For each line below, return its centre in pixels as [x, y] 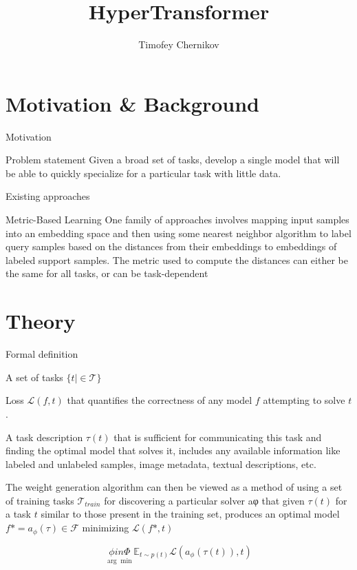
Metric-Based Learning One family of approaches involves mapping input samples [177, 220]
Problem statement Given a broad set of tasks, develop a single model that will [173, 160]
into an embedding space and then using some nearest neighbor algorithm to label [178, 233]
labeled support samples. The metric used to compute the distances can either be [177, 259]
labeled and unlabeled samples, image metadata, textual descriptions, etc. [161, 464]
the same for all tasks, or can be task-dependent [107, 273]
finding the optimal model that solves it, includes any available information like [173, 450]
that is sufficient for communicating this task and [218, 437]
